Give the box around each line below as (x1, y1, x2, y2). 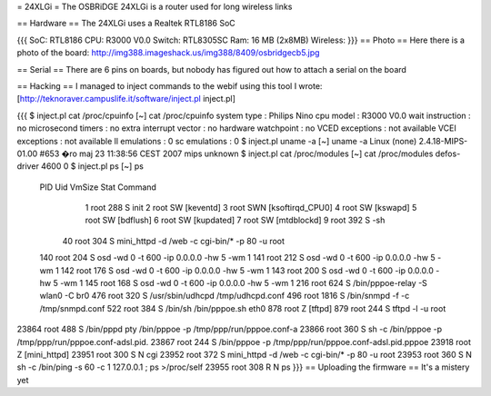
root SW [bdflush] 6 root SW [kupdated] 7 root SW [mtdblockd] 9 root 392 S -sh (85, 214, 386, 226)
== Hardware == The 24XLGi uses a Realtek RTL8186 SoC (16, 18, 235, 29)
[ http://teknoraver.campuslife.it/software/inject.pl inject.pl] (16, 94, 236, 104)
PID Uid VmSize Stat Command (39, 182, 156, 193)
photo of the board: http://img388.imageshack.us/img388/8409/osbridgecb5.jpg (16, 47, 320, 58)
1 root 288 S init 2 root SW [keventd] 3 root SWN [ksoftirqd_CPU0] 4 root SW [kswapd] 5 (85, 203, 417, 213)
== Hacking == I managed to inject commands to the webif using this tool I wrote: (16, 80, 323, 91)
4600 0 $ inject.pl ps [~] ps (41, 161, 145, 172)
